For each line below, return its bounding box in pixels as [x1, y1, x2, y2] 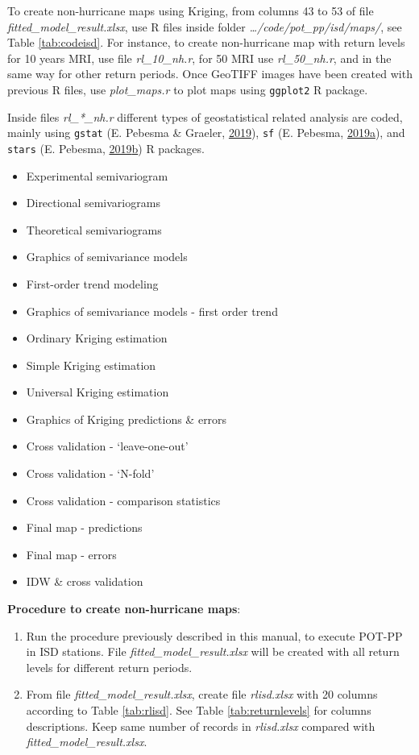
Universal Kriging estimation [26, 384, 169, 400]
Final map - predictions [26, 519, 143, 536]
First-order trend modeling [26, 275, 159, 292]
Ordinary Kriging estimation [26, 330, 168, 346]
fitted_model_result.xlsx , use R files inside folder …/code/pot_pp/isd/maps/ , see [7, 18, 402, 35]
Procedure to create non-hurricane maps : [7, 600, 241, 617]
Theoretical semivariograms [26, 221, 162, 238]
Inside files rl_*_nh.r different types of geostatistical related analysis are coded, [7, 108, 403, 125]
